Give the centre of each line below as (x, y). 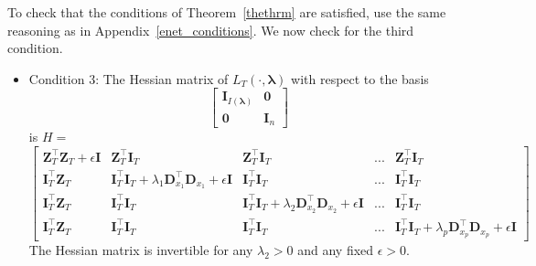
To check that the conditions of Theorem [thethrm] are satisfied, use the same (227, 12)
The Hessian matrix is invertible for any (141, 250)
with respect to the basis (360, 78)
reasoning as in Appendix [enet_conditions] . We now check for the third (211, 30)
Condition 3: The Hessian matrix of (129, 78)
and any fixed (336, 250)
